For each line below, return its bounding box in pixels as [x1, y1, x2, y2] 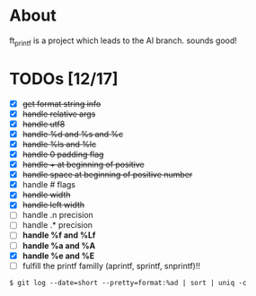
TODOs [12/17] [9, 68, 119, 89]
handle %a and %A [22, 239, 96, 251]
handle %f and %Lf [22, 230, 96, 240]
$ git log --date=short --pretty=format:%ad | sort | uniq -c [9, 278, 247, 287]
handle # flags [22, 179, 76, 190]
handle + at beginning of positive [22, 159, 146, 170]
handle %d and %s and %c [22, 128, 124, 139]
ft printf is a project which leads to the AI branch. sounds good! [9, 35, 238, 48]
